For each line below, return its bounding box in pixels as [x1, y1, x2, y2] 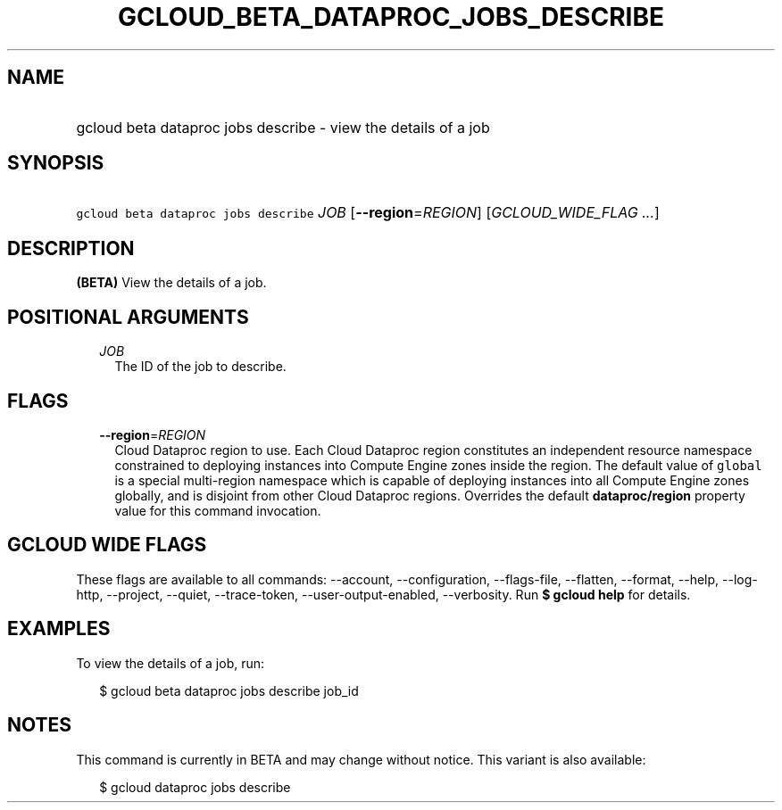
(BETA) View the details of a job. [76, 275, 267, 291]
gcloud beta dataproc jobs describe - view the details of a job [76, 118, 490, 136]
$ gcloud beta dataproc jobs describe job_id [99, 682, 359, 698]
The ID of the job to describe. [114, 359, 287, 375]
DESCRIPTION [7, 236, 135, 260]
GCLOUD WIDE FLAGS [7, 533, 207, 557]
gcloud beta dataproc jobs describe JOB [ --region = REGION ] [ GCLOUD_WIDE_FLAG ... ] [76, 203, 660, 222]
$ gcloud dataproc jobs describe [99, 779, 291, 795]
